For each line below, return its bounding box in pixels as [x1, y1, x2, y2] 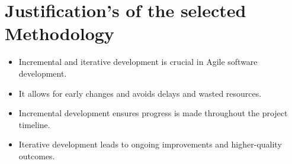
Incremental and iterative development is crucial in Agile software [18, 55, 258, 68]
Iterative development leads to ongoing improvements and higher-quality [18, 138, 282, 150]
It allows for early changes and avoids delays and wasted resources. [18, 87, 262, 99]
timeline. [18, 118, 50, 130]
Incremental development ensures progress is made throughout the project [18, 107, 288, 119]
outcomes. [18, 149, 55, 162]
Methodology [5, 21, 114, 45]
